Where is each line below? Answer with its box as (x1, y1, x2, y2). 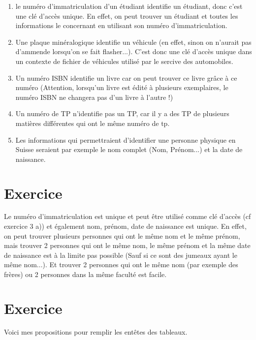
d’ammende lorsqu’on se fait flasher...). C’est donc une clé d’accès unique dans (15, 46, 252, 57)
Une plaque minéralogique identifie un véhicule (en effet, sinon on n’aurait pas (15, 36, 252, 47)
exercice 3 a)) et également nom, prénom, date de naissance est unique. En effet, (4, 221, 247, 231)
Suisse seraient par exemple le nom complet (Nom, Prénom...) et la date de (15, 144, 243, 155)
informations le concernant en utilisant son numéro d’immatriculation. (15, 20, 227, 31)
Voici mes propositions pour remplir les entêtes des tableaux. (4, 326, 188, 337)
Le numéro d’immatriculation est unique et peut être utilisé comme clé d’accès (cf (4, 211, 251, 221)
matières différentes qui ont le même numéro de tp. (15, 118, 170, 128)
